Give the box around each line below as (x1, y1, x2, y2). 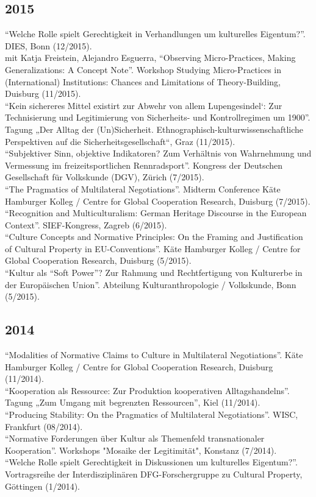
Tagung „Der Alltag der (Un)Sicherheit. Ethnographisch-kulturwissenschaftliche (5, 122, 304, 135)
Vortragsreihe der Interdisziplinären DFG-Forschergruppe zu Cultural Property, (5, 468, 303, 480)
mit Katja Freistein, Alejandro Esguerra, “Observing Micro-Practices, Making (5, 51, 296, 64)
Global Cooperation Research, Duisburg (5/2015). (5, 254, 192, 267)
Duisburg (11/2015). (5, 87, 81, 100)
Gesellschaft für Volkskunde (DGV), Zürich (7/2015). (5, 171, 204, 183)
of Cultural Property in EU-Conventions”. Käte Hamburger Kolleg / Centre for (5, 242, 301, 255)
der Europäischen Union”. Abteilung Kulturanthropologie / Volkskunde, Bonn (5, 278, 296, 291)
